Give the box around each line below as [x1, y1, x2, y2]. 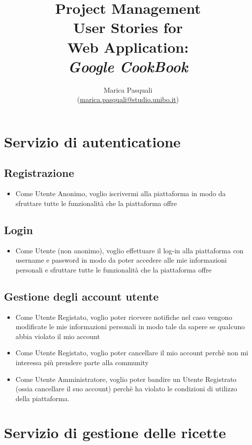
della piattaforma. [15, 393, 70, 403]
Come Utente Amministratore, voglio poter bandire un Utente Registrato [15, 374, 237, 384]
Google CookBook [68, 56, 188, 76]
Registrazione [4, 165, 74, 180]
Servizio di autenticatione [4, 131, 181, 151]
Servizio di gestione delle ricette [4, 422, 226, 442]
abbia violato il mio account [15, 331, 100, 341]
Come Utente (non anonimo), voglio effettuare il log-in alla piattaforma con [15, 245, 244, 255]
